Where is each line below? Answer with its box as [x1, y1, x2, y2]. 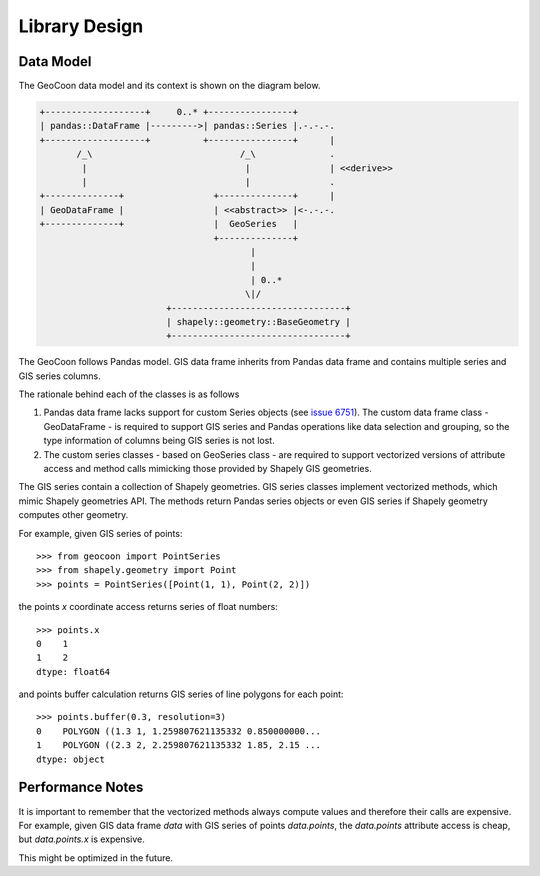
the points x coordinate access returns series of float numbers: [18, 601, 279, 613]
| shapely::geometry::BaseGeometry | [165, 316, 351, 327]
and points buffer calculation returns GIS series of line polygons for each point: [18, 688, 344, 700]
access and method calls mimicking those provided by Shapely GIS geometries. [43, 463, 372, 475]
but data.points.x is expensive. [18, 833, 145, 845]
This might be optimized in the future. [18, 851, 174, 864]
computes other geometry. [18, 509, 129, 521]
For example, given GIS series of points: [18, 527, 183, 539]
